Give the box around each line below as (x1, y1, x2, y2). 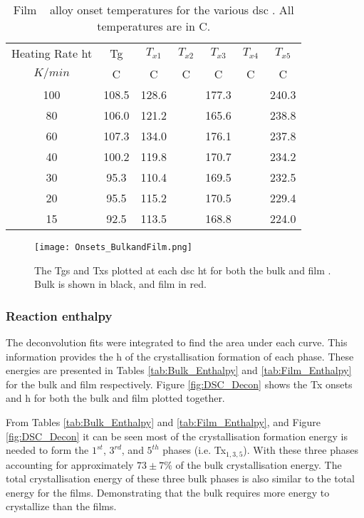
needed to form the (6, 442, 89, 457)
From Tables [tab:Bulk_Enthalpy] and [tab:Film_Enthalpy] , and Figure (6, 415, 321, 430)
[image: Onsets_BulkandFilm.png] (34, 242, 192, 252)
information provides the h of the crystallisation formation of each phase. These (6, 348, 354, 363)
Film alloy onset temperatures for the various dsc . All (13, 1, 294, 18)
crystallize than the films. (6, 499, 117, 514)
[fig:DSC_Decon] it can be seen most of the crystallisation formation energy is (6, 428, 348, 443)
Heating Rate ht (11, 45, 93, 61)
